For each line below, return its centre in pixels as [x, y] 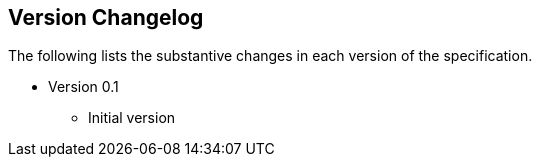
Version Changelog [106, 17]
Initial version [132, 118]
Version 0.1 [83, 87]
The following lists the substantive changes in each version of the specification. [270, 56]
